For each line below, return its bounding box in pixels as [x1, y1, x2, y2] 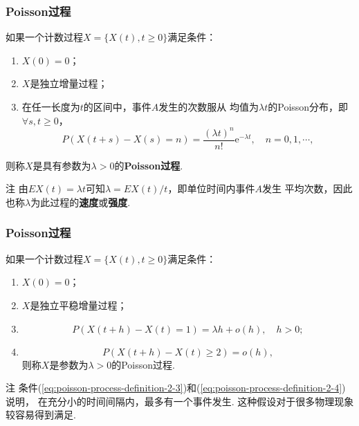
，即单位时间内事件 [167, 181, 255, 196]
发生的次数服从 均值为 [158, 100, 259, 113]
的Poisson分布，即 [268, 100, 349, 113]
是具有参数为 [33, 158, 91, 172]
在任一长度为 [21, 100, 80, 113]
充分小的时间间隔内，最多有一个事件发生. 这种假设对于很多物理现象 [47, 393, 354, 408]
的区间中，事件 [83, 100, 151, 113]
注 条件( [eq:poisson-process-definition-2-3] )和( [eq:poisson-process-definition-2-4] [6, 380, 342, 395]
